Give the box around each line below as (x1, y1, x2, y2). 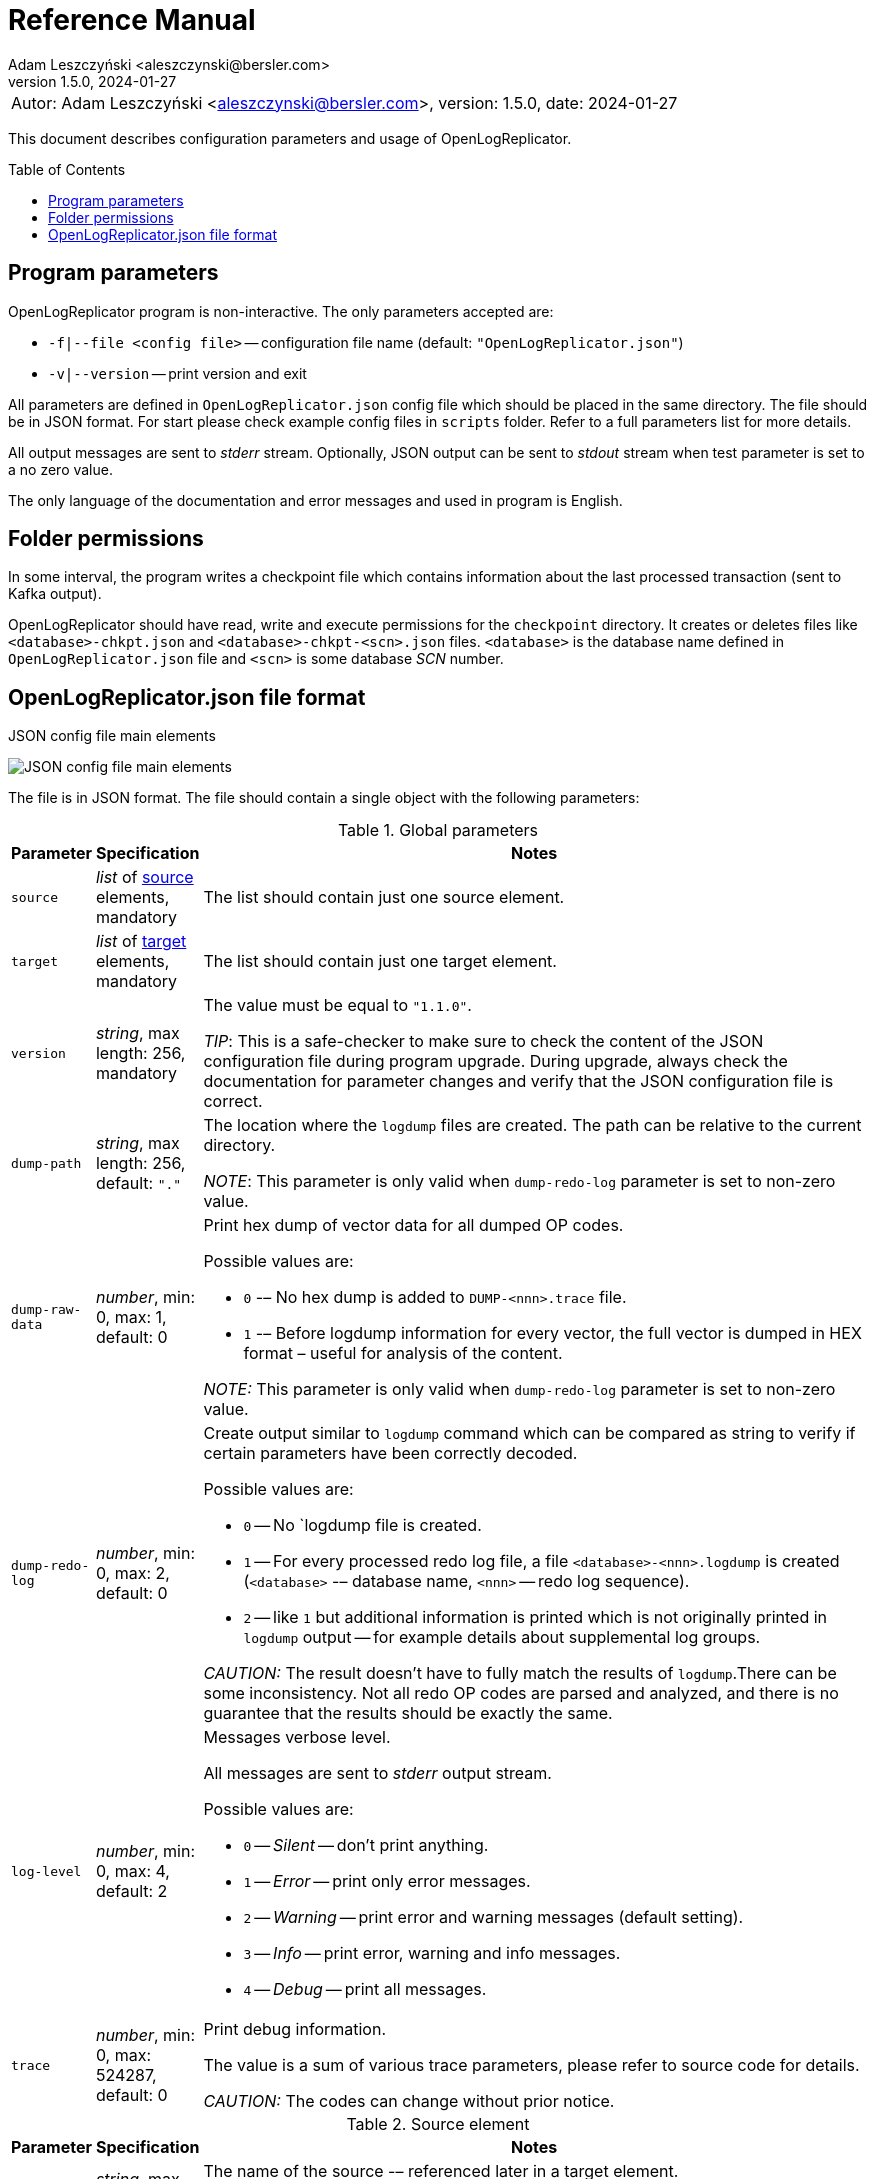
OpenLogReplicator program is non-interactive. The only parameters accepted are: (8, 302, 554, 320)
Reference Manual (8, 3, 256, 37)
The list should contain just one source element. (203, 887, 565, 908)
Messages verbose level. (203, 1727, 391, 1748)
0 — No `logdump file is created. (243, 1515, 482, 1536)
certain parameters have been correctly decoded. (203, 1443, 578, 1464)
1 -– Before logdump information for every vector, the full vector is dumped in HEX (243, 1323, 862, 1344)
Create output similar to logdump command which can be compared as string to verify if (203, 1423, 856, 1444)
